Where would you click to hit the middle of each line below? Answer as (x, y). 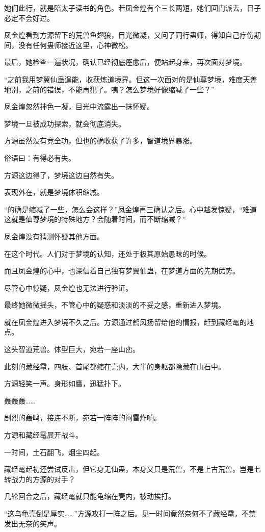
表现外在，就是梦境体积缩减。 (54, 192)
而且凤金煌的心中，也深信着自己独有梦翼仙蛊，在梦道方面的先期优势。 (122, 271)
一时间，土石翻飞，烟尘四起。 (54, 452)
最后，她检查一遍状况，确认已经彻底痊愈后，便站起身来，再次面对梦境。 (125, 62)
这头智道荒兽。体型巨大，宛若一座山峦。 (72, 349)
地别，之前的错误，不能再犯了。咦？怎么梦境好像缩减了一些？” (109, 89)
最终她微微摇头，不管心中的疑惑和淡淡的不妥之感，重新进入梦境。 (115, 305)
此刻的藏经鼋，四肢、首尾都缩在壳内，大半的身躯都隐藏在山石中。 (115, 366)
